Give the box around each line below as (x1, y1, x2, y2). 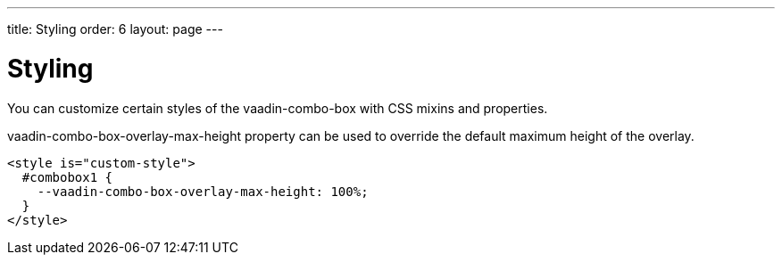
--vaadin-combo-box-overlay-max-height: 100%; (37, 184, 369, 199)
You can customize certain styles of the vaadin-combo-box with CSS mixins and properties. (7, 100, 548, 116)
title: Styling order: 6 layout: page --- (7, 21, 223, 37)
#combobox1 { (21, 169, 113, 184)
